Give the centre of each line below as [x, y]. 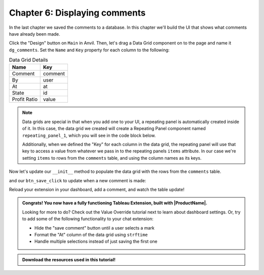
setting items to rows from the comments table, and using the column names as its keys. [112, 158]
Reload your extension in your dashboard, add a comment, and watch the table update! [97, 190]
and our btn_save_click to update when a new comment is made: [78, 180]
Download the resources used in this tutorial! [69, 259]
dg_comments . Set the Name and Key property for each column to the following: [89, 50]
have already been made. [35, 34]
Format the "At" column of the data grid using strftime [91, 234]
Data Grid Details [29, 60]
